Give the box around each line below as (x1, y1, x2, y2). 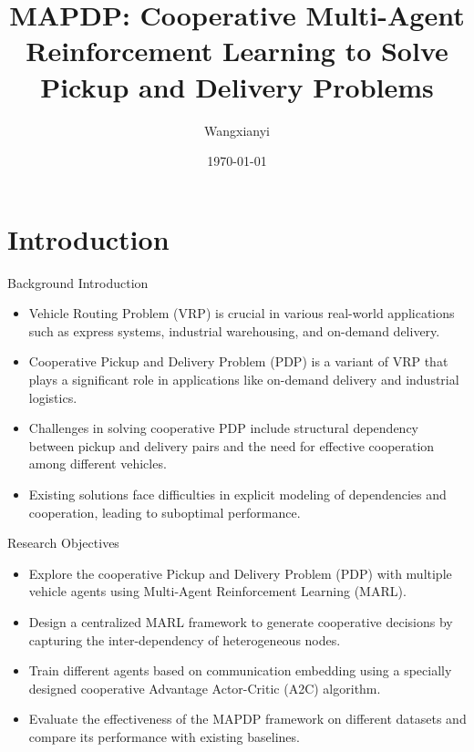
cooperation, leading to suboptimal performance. (28, 502, 301, 521)
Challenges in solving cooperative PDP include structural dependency (28, 418, 418, 438)
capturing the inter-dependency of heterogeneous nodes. (28, 630, 341, 649)
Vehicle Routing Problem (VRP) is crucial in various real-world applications (28, 304, 455, 323)
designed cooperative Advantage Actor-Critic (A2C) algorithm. (28, 678, 381, 697)
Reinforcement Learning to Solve (26, 32, 448, 69)
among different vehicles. (28, 454, 167, 473)
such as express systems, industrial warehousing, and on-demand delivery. (28, 321, 440, 340)
